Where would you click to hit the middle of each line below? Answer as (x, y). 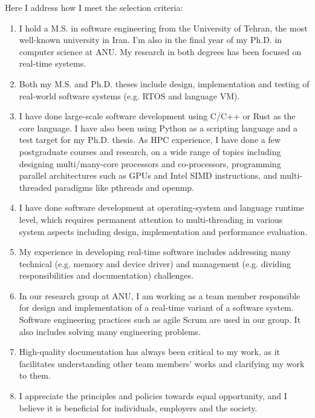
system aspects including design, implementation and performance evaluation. (163, 231)
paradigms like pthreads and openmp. (125, 187)
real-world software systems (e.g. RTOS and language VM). (129, 95)
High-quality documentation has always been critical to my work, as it (149, 352)
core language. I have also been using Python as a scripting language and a (158, 128)
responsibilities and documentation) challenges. (106, 275)
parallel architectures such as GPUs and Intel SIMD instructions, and (148, 175)
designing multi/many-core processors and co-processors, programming (150, 163)
